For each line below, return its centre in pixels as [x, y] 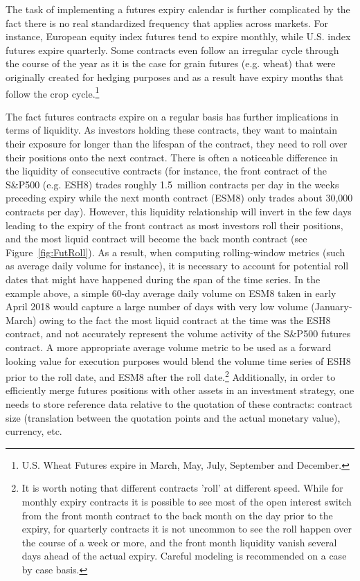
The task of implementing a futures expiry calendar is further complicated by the [178, 9]
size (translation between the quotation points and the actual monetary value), [173, 417]
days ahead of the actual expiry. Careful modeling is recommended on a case [184, 556]
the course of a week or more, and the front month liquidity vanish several [179, 542]
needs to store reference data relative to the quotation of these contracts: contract [179, 403]
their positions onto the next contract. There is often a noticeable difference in [172, 157]
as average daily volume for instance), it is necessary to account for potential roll [177, 266]
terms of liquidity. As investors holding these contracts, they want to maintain [171, 130]
